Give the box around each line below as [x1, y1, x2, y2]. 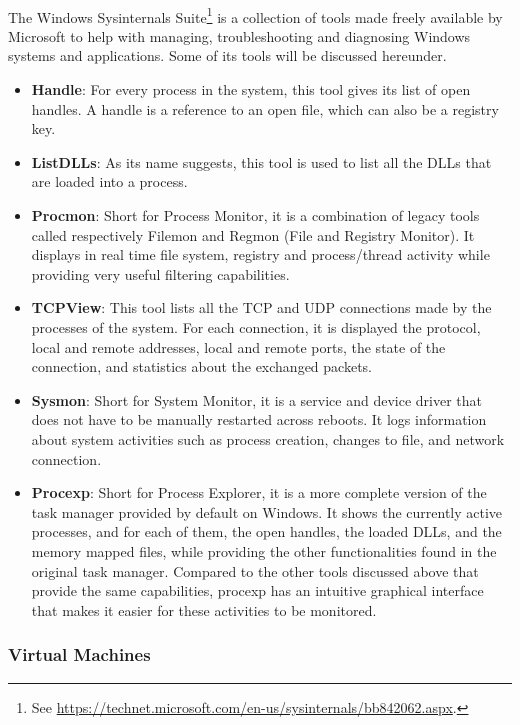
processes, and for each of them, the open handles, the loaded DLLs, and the [31, 521, 502, 542]
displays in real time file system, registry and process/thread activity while [31, 244, 490, 265]
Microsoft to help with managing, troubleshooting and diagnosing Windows [8, 25, 471, 46]
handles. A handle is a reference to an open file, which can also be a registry [31, 98, 499, 119]
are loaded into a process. [31, 171, 188, 192]
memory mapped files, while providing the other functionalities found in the [31, 540, 497, 561]
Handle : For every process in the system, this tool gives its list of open [31, 79, 471, 100]
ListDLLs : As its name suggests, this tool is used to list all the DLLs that [31, 151, 492, 172]
